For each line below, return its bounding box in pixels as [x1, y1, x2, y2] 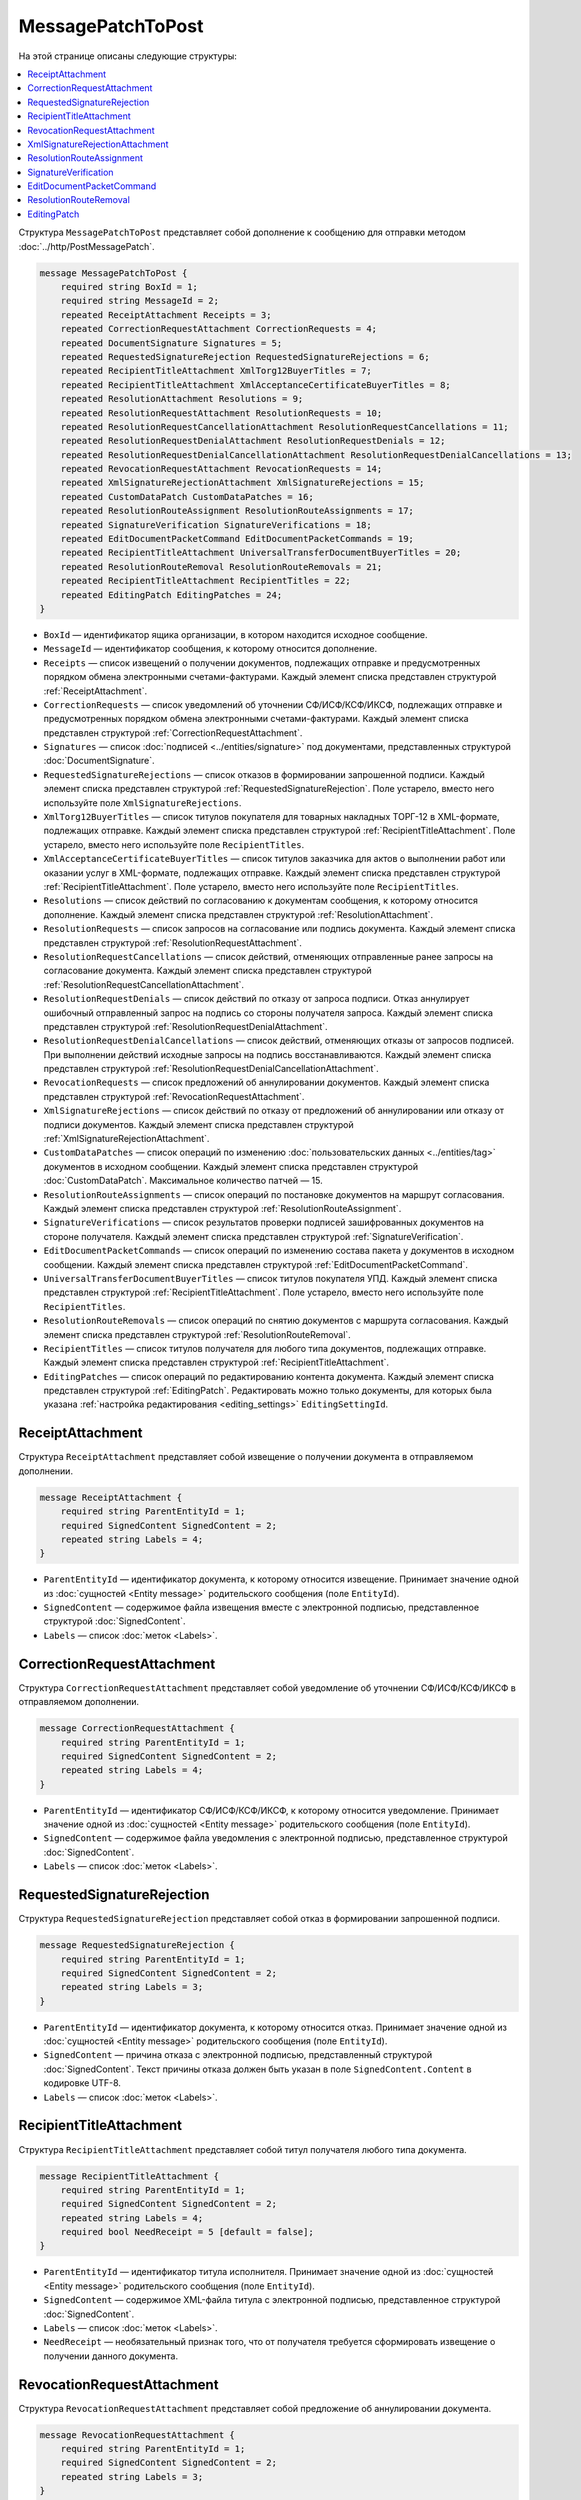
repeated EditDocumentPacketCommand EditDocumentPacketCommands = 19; [60, 533, 415, 545]
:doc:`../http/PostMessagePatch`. [18, 240, 155, 252]
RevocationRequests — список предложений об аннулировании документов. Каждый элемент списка [43, 1076, 490, 1089]
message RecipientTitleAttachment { [39, 2170, 220, 2182]
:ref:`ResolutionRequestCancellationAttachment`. [43, 978, 245, 990]
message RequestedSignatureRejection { [39, 1940, 235, 1951]
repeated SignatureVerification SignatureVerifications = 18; [60, 519, 372, 530]
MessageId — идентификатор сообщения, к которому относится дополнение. [43, 643, 378, 655]
